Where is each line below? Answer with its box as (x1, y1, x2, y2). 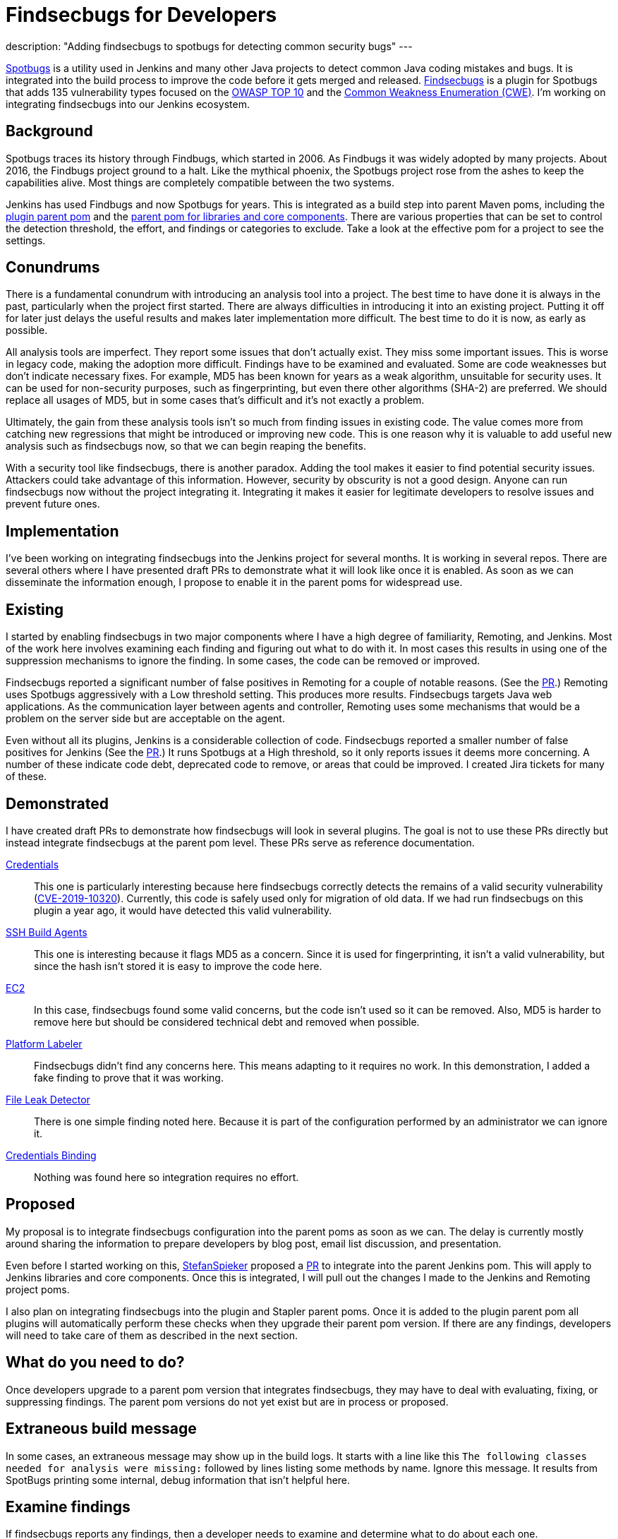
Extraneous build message (6, 1420, 197, 1438)
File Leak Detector (6, 1093, 90, 1106)
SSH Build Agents (6, 926, 87, 938)
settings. (6, 234, 46, 246)
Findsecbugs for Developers (6, 3, 277, 27)
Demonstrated (6, 794, 109, 813)
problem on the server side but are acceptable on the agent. (6, 712, 285, 725)
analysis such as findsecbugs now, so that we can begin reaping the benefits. (6, 440, 366, 453)
